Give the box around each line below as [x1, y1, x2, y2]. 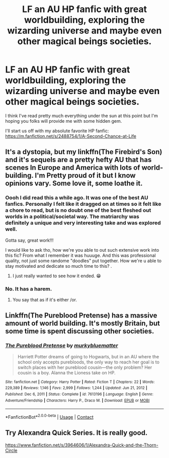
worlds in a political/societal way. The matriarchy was [5, 213, 139, 220]
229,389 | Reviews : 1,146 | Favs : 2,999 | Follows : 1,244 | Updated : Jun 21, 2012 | [5, 386, 147, 391]
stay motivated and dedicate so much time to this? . [5, 263, 112, 269]
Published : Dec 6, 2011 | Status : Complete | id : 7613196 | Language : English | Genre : [5, 392, 153, 397]
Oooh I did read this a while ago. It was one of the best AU [5, 194, 148, 201]
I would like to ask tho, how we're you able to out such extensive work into [5, 247, 159, 253]
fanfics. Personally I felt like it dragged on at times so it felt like [5, 200, 161, 207]
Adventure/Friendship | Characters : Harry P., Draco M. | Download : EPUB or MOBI [5, 398, 150, 403]
